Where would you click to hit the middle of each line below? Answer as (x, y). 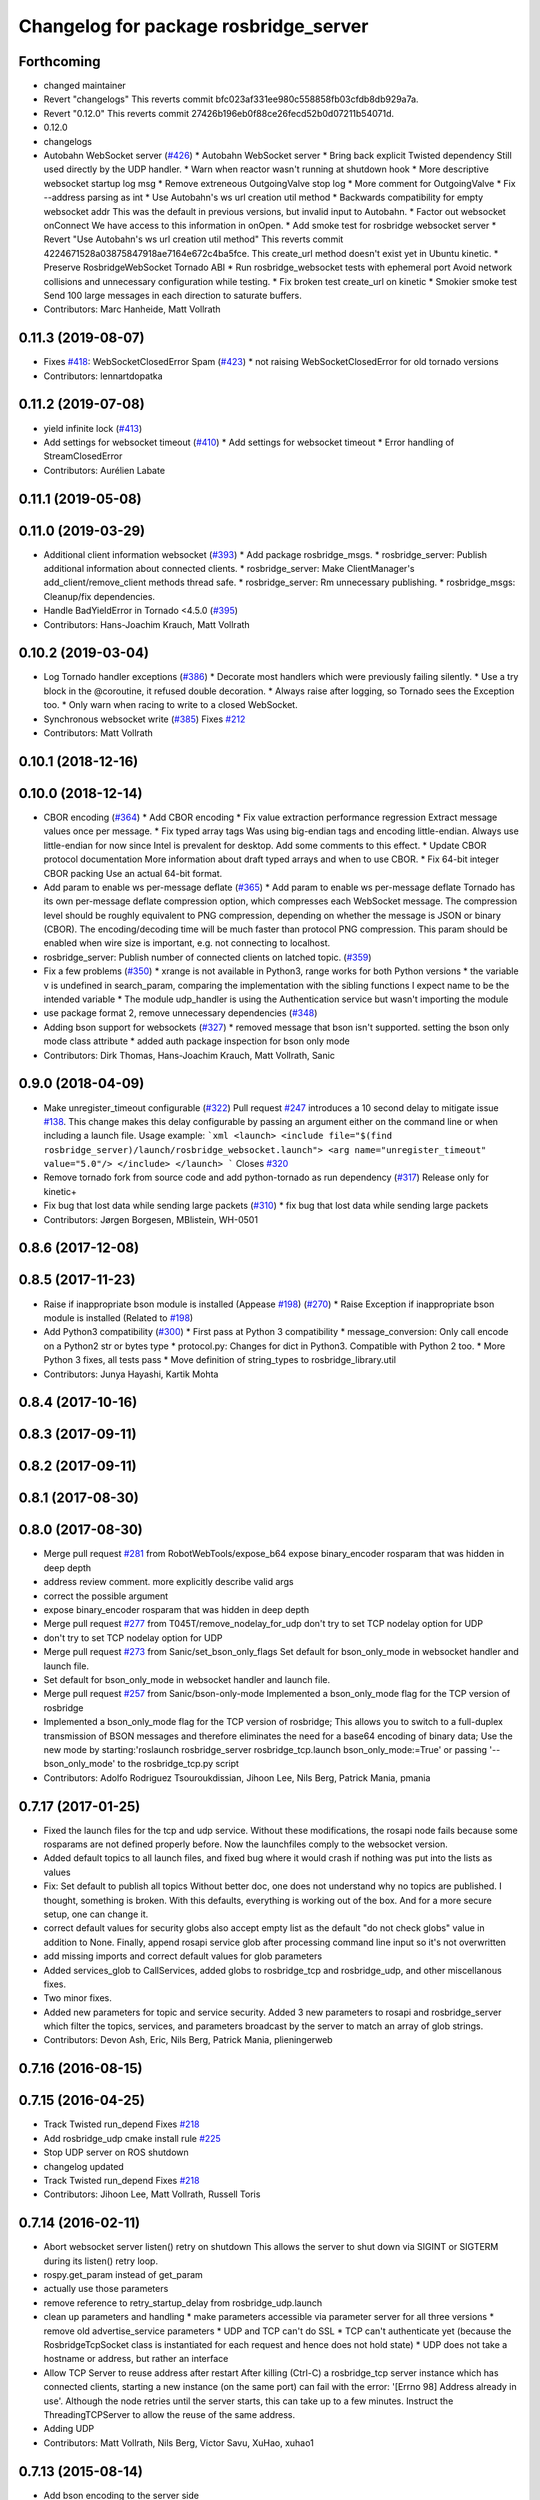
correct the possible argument (106, 1596)
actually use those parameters (106, 2289)
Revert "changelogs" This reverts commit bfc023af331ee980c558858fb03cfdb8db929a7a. (231, 99)
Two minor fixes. (77, 1998)
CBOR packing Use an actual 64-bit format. (133, 873)
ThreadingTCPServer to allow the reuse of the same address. (169, 2414)
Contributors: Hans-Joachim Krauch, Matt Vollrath (146, 624)
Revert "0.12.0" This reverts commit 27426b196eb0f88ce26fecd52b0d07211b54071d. (219, 113)
